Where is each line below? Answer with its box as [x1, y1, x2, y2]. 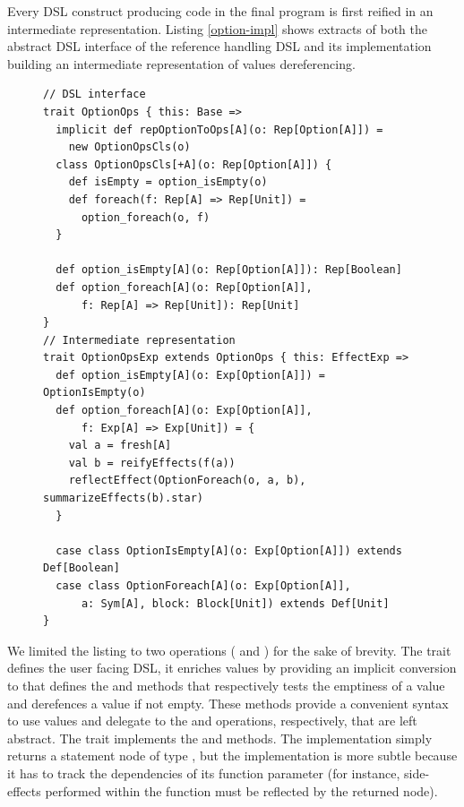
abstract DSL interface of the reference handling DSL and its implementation [7, 37, 432, 56]
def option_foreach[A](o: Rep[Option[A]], [56, 280, 313, 294]
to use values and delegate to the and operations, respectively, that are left [7, 711, 417, 730]
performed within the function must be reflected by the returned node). [45, 781, 438, 800]
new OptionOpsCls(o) [68, 141, 191, 154]
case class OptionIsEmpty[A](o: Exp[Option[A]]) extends [56, 544, 402, 557]
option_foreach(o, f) [81, 210, 211, 224]
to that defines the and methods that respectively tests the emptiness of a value [7, 675, 445, 694]
